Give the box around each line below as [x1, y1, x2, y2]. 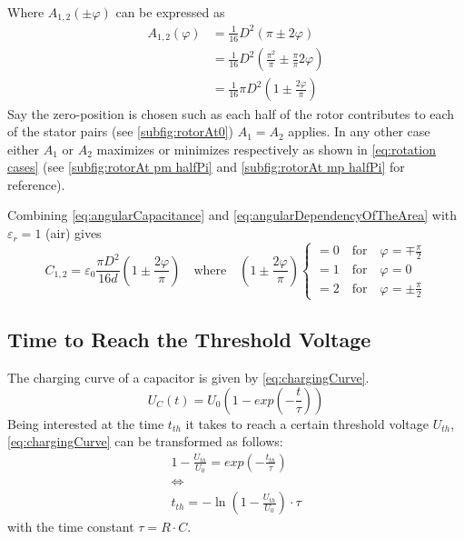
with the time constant [7, 517, 134, 536]
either [7, 139, 40, 158]
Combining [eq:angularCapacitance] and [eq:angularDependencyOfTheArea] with [7, 205, 458, 225]
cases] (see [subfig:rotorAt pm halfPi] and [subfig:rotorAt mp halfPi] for [7, 157, 405, 176]
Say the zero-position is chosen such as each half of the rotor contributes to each [7, 104, 455, 123]
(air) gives [45, 224, 102, 243]
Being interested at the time [7, 414, 164, 433]
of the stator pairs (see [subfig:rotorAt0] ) [7, 122, 233, 141]
